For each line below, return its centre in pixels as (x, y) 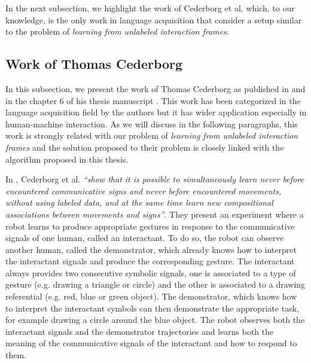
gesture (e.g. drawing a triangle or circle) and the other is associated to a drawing (155, 284)
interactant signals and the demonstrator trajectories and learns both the (140, 331)
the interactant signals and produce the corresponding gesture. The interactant (150, 261)
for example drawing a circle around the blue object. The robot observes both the (155, 320)
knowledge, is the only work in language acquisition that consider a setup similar (154, 19)
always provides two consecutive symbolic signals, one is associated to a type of (151, 272)
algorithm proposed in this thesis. (67, 159)
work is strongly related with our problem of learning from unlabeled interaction (152, 135)
